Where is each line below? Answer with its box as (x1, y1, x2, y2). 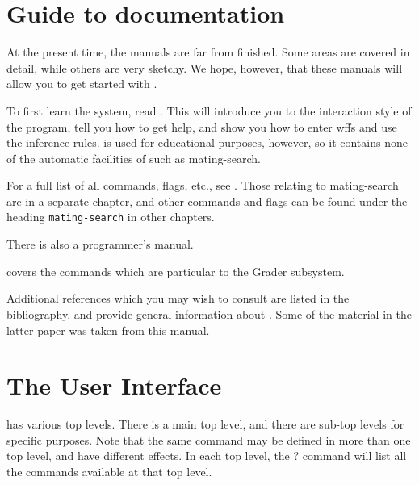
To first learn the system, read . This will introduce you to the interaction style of (6, 102, 412, 119)
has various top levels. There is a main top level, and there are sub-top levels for (6, 416, 404, 433)
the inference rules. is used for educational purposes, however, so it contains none (6, 134, 408, 151)
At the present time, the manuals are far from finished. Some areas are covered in (6, 44, 410, 61)
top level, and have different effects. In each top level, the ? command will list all (6, 447, 407, 464)
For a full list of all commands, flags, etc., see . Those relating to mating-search (6, 177, 399, 194)
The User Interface (6, 369, 222, 402)
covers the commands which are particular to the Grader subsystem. (6, 262, 345, 279)
